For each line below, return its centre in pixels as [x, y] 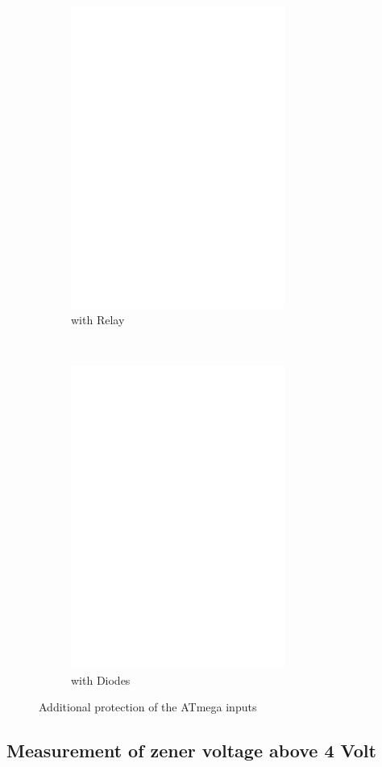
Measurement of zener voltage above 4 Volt [191, 750]
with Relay [98, 320]
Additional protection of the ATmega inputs [148, 707]
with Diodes [101, 679]
